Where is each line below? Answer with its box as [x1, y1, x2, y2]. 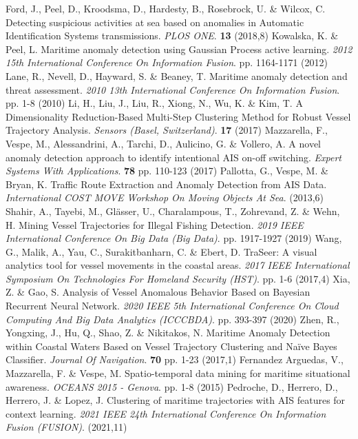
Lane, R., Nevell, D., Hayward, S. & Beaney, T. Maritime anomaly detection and [6, 68, 348, 83]
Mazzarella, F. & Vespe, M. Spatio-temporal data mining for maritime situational [6, 366, 350, 380]
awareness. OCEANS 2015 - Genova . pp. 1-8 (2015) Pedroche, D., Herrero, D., [6, 379, 338, 394]
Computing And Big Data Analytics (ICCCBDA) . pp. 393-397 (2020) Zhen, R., [6, 312, 339, 326]
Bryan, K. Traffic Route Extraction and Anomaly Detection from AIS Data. [6, 176, 327, 191]
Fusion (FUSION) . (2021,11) [6, 420, 127, 434]
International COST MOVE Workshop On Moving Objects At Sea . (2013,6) [6, 190, 324, 205]
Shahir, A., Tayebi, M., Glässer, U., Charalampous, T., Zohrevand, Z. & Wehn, [6, 203, 340, 218]
